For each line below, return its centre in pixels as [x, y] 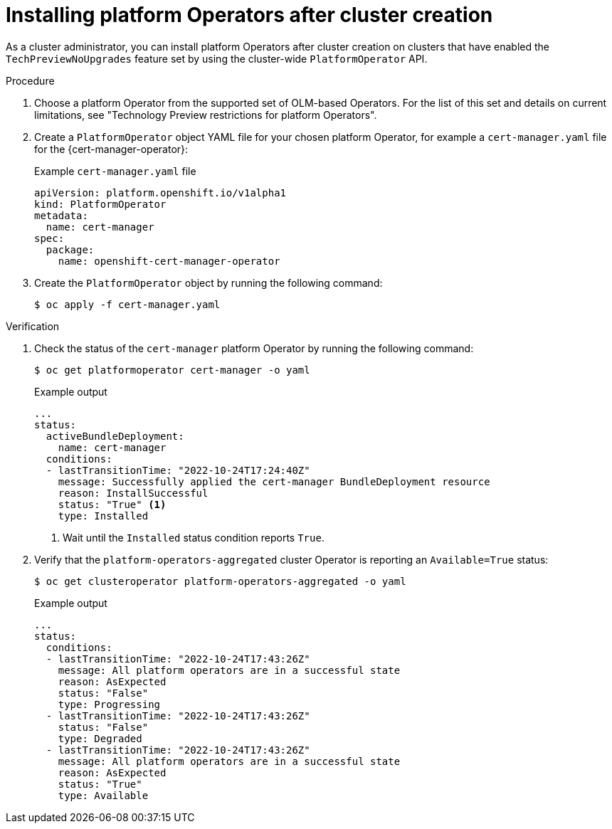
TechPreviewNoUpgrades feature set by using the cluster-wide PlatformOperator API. [217, 58]
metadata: [61, 215]
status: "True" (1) [112, 504]
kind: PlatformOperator [100, 204]
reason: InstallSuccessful [133, 493]
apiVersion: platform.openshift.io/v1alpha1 [160, 192]
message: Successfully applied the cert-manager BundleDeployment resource [274, 481]
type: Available [103, 795]
